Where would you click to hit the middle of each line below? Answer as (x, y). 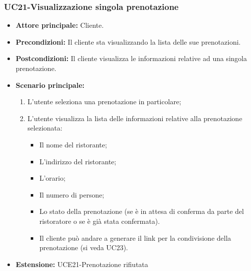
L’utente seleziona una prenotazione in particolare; (104, 102)
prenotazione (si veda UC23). (84, 247)
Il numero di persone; (72, 194)
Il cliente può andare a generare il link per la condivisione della (135, 237)
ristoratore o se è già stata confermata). (100, 221)
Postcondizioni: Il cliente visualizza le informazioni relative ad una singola (131, 58)
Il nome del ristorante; (73, 144)
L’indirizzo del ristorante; (78, 161)
